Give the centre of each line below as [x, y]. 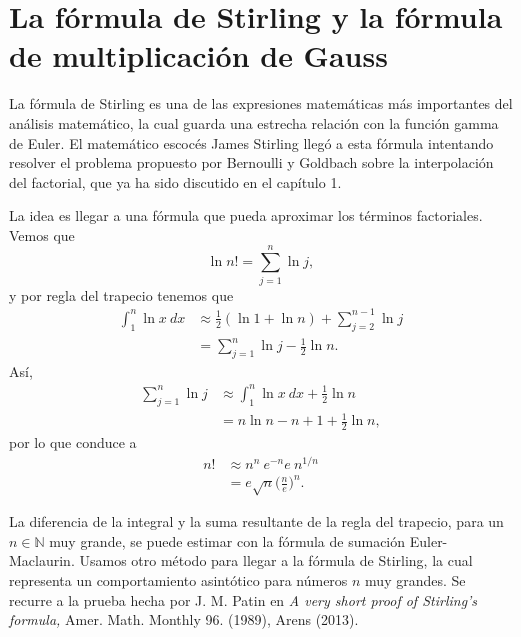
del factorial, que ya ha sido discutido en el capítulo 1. [175, 181]
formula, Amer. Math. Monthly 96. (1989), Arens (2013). [184, 619]
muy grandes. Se [415, 579]
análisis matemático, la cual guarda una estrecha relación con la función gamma [254, 122]
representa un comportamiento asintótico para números [178, 579]
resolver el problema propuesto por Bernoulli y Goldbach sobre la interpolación [251, 162]
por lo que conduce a [73, 442]
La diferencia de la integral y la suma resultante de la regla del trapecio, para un [256, 521]
